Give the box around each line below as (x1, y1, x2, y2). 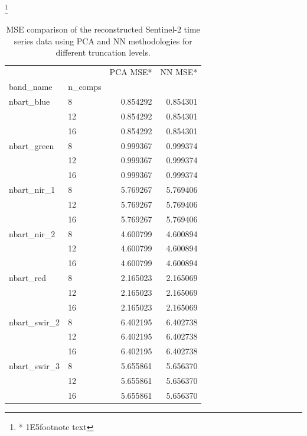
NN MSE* (160, 66, 198, 78)
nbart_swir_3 (9, 360, 60, 372)
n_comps (68, 80, 102, 93)
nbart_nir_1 (9, 183, 55, 196)
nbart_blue (9, 95, 50, 107)
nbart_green (9, 139, 54, 151)
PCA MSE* (109, 66, 152, 78)
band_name (9, 80, 53, 93)
